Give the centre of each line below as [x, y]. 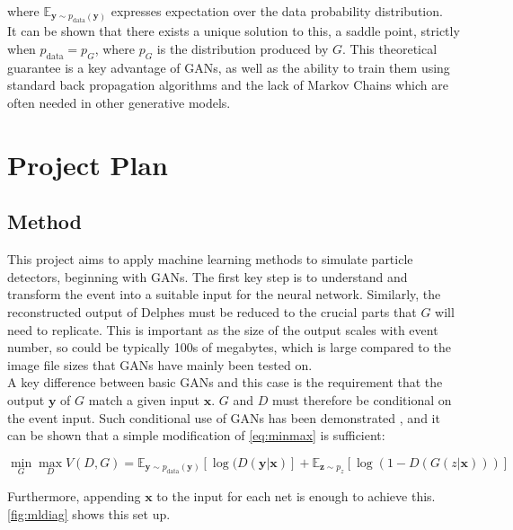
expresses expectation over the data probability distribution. [277, 11]
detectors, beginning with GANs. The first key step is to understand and [208, 276]
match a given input [144, 399]
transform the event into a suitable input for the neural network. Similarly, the [224, 294]
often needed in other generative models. [119, 102]
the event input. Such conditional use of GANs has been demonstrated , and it [224, 417]
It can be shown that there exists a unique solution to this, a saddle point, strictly [234, 31]
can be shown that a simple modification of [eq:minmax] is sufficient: [196, 435]
